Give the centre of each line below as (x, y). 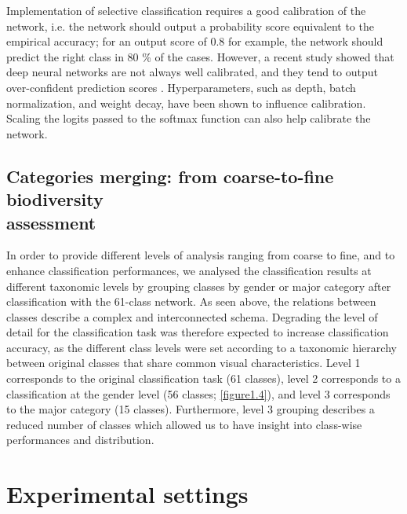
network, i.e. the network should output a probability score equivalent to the (190, 26)
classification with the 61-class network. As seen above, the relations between (191, 301)
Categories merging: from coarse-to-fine (170, 176)
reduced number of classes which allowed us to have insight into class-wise (184, 424)
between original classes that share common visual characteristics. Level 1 (184, 363)
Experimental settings (127, 494)
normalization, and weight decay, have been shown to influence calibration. (186, 103)
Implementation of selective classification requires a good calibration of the (186, 10)
